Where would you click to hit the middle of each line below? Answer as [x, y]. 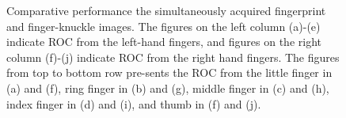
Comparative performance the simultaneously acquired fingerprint [166, 10]
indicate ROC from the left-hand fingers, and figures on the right [164, 42]
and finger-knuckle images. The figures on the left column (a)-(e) [163, 26]
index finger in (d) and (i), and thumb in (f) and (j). [134, 103]
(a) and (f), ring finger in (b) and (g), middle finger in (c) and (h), [168, 88]
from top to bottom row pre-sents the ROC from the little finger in [169, 72]
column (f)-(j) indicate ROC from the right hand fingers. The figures [173, 57]
